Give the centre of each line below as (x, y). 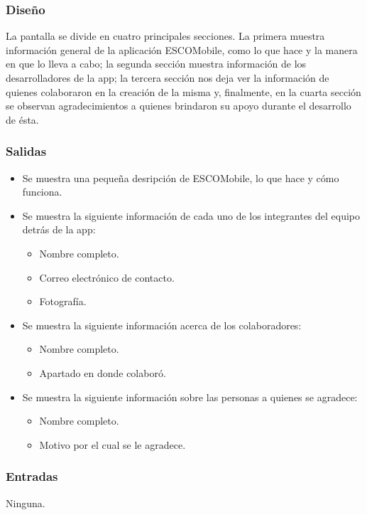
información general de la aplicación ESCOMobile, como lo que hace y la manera (182, 49)
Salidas (26, 151)
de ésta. (22, 119)
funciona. (42, 192)
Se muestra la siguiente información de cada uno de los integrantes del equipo (191, 215)
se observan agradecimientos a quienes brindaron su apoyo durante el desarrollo (179, 106)
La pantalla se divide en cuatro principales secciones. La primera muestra (165, 36)
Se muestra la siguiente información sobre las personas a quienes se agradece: (190, 397)
